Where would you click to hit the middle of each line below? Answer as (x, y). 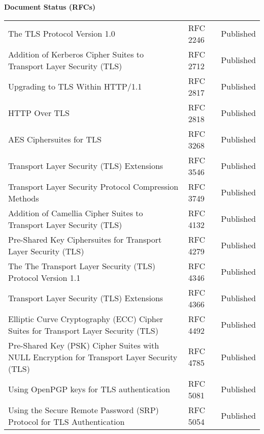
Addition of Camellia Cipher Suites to (76, 213)
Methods (24, 198)
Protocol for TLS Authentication (67, 421)
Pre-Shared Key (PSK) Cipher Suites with (84, 345)
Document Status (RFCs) (50, 7)
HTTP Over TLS (39, 113)
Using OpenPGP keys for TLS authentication (89, 389)
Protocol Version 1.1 (44, 277)
